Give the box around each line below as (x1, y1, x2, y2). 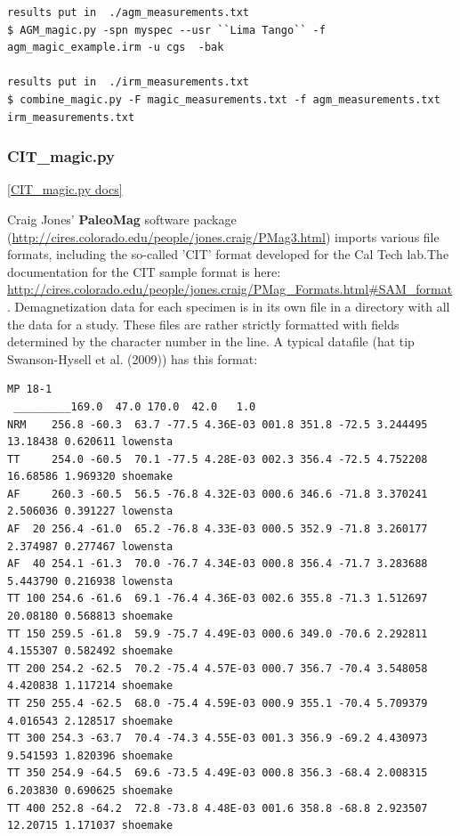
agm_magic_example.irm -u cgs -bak (7, 41, 224, 54)
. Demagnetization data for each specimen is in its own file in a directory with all (7, 296, 450, 315)
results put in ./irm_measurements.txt (7, 76, 250, 89)
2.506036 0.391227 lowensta (7, 505, 174, 518)
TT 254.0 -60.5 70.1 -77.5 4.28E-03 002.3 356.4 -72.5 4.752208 (7, 452, 428, 466)
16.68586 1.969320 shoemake (7, 470, 174, 483)
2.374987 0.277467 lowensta (7, 540, 174, 553)
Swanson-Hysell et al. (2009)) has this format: (7, 349, 258, 368)
